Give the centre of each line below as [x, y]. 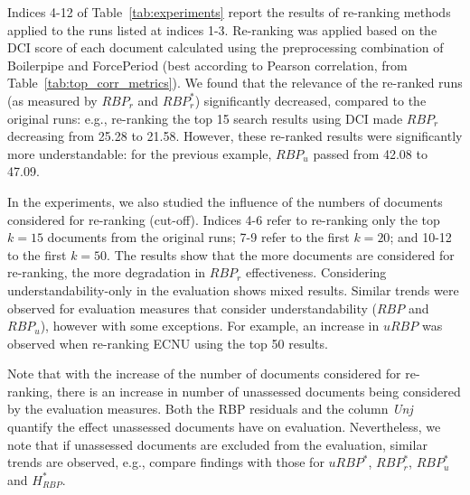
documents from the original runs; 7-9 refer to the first [198, 237]
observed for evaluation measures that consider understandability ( [192, 308]
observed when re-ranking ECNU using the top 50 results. [168, 343]
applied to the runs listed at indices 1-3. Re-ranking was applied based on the [222, 29]
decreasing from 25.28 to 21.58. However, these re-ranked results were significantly [235, 136]
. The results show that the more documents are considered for [281, 254]
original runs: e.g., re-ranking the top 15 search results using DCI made [205, 118]
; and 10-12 [421, 237]
